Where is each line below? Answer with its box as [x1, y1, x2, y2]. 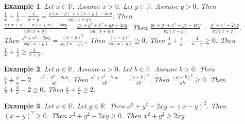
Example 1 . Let [4, 1, 54, 11]
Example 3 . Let [4, 100, 54, 110]
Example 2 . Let [4, 63, 54, 73]
